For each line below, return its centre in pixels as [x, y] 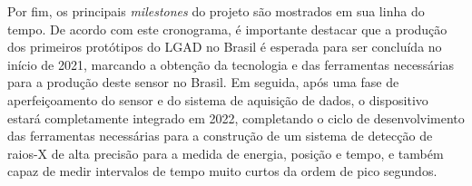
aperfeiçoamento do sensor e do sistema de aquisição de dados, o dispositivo [218, 99]
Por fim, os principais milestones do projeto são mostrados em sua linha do [216, 11]
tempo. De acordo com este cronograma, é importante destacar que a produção [227, 29]
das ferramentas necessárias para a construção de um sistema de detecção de [220, 136]
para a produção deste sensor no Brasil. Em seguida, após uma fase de [203, 82]
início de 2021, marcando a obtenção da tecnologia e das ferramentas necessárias [231, 64]
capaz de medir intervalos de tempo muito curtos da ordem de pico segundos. [222, 171]
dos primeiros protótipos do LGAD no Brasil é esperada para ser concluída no [225, 47]
